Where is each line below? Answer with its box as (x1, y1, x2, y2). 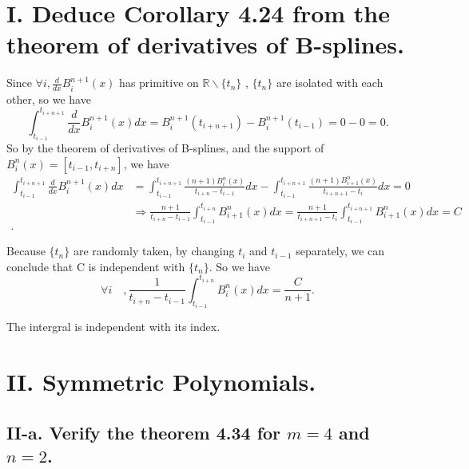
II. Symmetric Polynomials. (6, 365, 316, 398)
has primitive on (119, 74, 199, 91)
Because (6, 242, 46, 259)
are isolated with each (276, 74, 384, 91)
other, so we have (6, 90, 91, 107)
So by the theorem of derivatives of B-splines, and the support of (6, 140, 324, 156)
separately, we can (296, 242, 385, 259)
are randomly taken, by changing (73, 242, 235, 259)
